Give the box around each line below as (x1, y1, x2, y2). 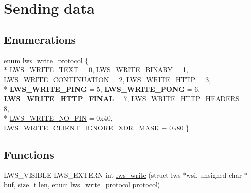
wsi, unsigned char (186, 169, 242, 180)
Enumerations (4, 32, 76, 47)
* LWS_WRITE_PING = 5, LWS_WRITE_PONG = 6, (4, 84, 200, 94)
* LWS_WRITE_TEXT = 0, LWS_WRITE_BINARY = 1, (4, 64, 188, 75)
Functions (4, 146, 54, 161)
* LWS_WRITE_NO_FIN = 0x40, (4, 113, 113, 123)
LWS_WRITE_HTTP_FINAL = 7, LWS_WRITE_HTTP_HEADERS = (4, 93, 248, 103)
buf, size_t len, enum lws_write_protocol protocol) (4, 179, 160, 190)
